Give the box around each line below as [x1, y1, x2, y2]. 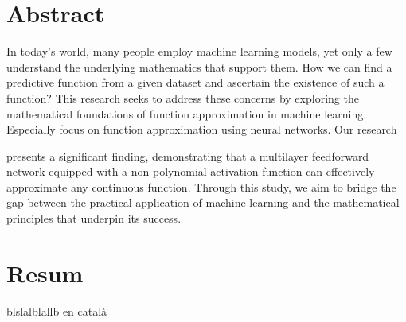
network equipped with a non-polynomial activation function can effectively [6, 163, 375, 180]
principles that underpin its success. [6, 210, 182, 227]
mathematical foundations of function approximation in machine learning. [6, 105, 367, 122]
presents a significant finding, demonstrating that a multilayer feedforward [6, 147, 369, 164]
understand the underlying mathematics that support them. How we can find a [6, 58, 392, 75]
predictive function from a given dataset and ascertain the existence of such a [6, 74, 385, 91]
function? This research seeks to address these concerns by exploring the [6, 89, 359, 106]
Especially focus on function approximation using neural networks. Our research [6, 121, 397, 138]
